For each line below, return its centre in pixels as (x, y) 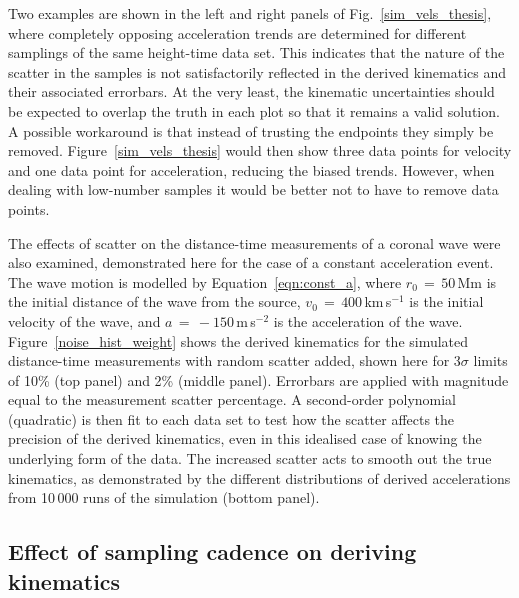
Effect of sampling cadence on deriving (212, 551)
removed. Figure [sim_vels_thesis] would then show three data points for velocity (260, 150)
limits (490, 360)
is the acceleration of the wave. (368, 320)
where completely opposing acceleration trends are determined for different (237, 32)
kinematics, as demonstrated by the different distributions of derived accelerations (259, 477)
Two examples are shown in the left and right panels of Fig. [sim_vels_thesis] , (250, 13)
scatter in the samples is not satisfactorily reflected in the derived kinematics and (257, 71)
